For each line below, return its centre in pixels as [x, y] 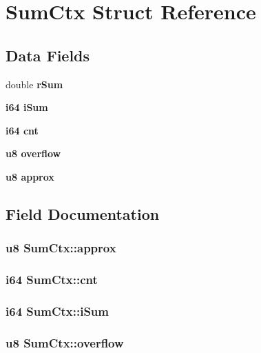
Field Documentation [83, 213]
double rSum [34, 84]
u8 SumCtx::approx [61, 248]
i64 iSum [27, 107]
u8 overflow [33, 153]
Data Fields [48, 55]
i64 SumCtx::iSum [57, 311]
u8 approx [30, 176]
